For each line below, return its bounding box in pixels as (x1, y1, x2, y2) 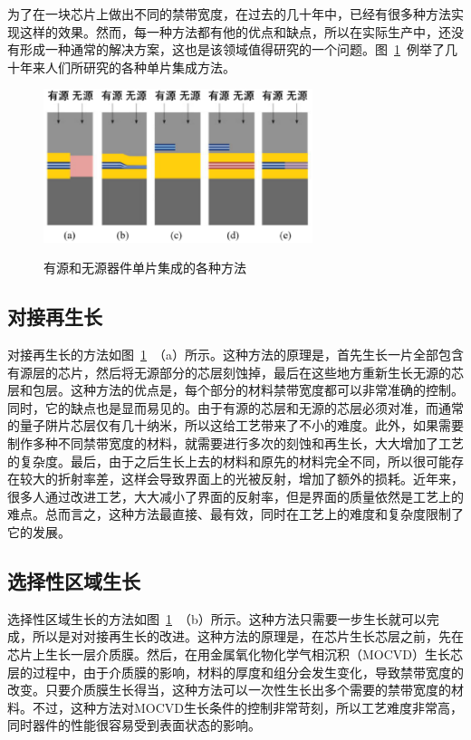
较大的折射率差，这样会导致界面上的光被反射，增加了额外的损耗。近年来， (19, 469, 464, 488)
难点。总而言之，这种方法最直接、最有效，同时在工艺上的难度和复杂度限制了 (7, 505, 464, 524)
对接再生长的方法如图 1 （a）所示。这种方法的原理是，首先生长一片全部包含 (7, 345, 464, 364)
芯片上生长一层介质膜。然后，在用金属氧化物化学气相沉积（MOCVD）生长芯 (7, 644, 464, 663)
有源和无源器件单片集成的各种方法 (43, 258, 246, 277)
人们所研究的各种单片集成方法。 (44, 57, 235, 76)
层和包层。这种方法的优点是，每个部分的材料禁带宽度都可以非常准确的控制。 (7, 380, 464, 399)
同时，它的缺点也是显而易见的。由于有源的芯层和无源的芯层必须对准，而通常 (7, 398, 464, 417)
